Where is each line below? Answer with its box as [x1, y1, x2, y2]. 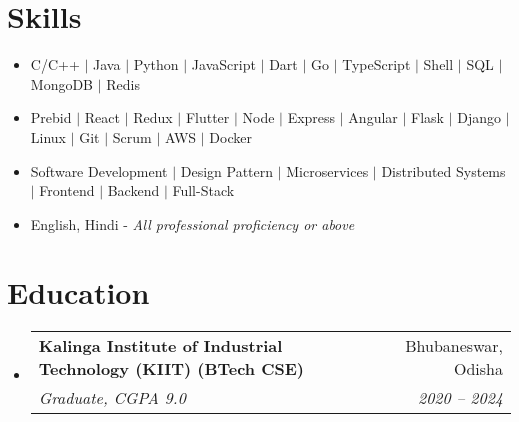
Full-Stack [172, 180, 235, 201]
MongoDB [30, 73, 94, 94]
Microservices [286, 160, 369, 181]
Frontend [39, 180, 95, 201]
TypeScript [342, 54, 411, 75]
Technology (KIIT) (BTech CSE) [38, 357, 304, 381]
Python [133, 54, 179, 75]
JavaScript [191, 54, 256, 75]
